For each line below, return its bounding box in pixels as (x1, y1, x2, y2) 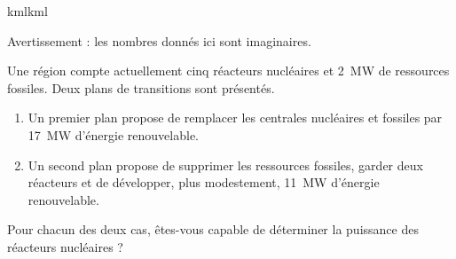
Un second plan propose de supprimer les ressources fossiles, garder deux (28, 155, 423, 174)
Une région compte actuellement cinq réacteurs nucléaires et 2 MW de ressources (7, 61, 450, 80)
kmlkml (7, 2, 48, 20)
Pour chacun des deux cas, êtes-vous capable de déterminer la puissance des (7, 220, 419, 239)
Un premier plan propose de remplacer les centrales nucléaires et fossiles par (28, 108, 443, 127)
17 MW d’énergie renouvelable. (28, 125, 200, 144)
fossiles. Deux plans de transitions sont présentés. (7, 78, 275, 97)
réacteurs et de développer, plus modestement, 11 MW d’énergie (28, 173, 380, 192)
